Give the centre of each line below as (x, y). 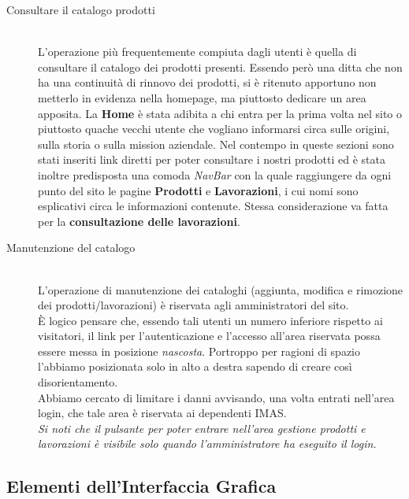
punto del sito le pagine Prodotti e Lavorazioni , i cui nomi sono (198, 190)
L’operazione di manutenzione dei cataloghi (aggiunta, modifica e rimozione (221, 289)
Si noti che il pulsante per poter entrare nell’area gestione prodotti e (202, 428)
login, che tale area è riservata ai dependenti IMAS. (162, 413)
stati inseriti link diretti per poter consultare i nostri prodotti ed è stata (212, 159)
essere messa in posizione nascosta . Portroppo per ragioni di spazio (199, 351)
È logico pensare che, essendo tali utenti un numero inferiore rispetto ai (210, 320)
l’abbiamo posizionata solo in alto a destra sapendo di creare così (195, 366)
